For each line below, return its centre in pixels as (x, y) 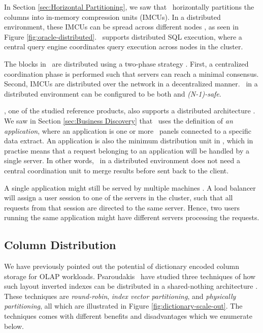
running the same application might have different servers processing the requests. (132, 217)
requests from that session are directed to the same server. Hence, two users (122, 207)
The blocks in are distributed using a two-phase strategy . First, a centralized (126, 63)
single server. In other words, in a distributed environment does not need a (122, 160)
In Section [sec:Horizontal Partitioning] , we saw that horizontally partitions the (129, 7)
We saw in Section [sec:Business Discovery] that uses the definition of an (119, 120)
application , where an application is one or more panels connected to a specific (128, 130)
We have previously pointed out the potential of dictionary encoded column (122, 266)
